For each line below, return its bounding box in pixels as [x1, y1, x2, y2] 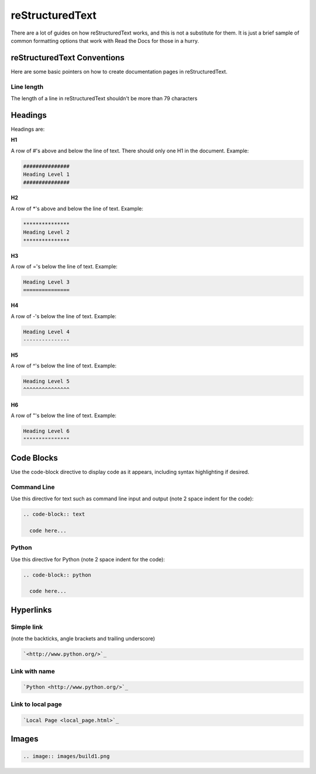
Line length [11, 83, 44, 91]
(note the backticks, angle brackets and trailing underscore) [11, 635, 155, 642]
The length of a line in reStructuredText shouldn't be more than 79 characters [11, 94, 198, 102]
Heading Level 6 [23, 428, 70, 435]
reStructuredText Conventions [11, 53, 125, 63]
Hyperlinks [11, 605, 52, 615]
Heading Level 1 [23, 171, 70, 178]
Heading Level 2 [23, 229, 70, 236]
